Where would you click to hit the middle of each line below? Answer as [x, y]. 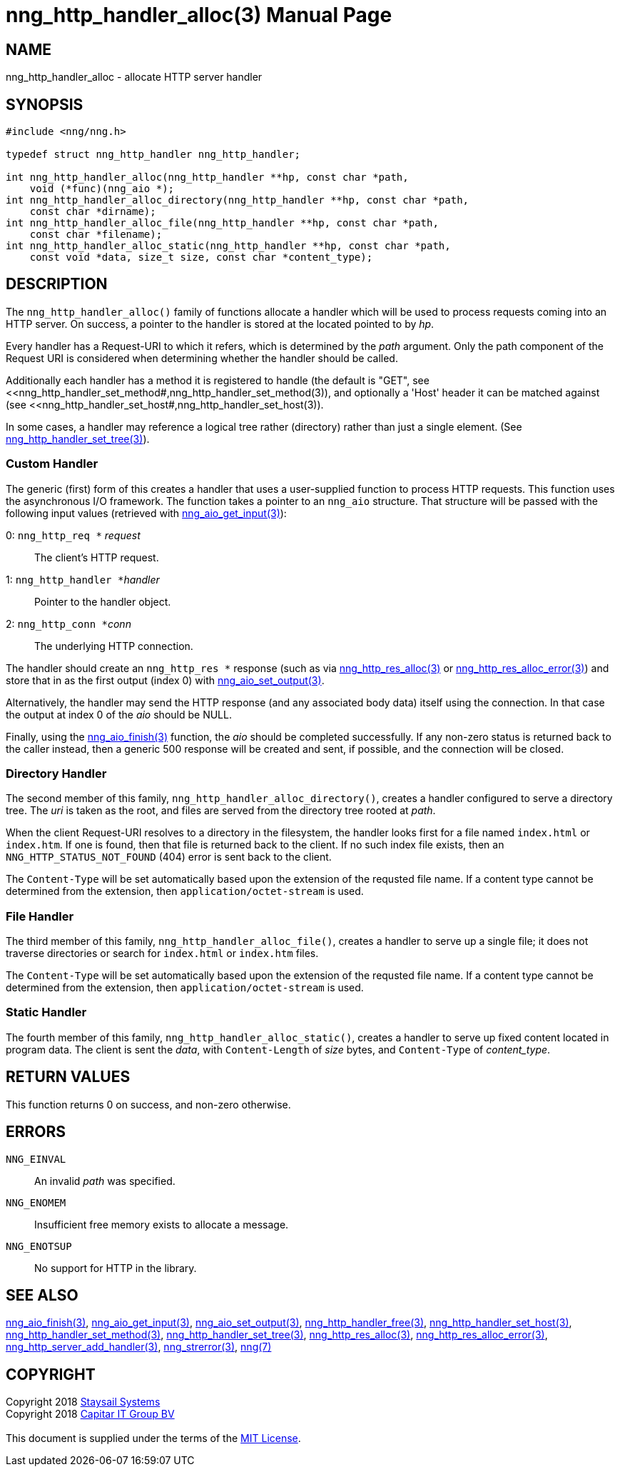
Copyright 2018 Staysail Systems [83, 1402]
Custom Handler [52, 464]
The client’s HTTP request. [97, 557]
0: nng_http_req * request [73, 535]
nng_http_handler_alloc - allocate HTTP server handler [134, 77]
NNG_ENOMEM [36, 1202]
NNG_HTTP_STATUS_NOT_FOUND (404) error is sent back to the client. [169, 857]
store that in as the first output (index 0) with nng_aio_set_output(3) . [165, 680]
